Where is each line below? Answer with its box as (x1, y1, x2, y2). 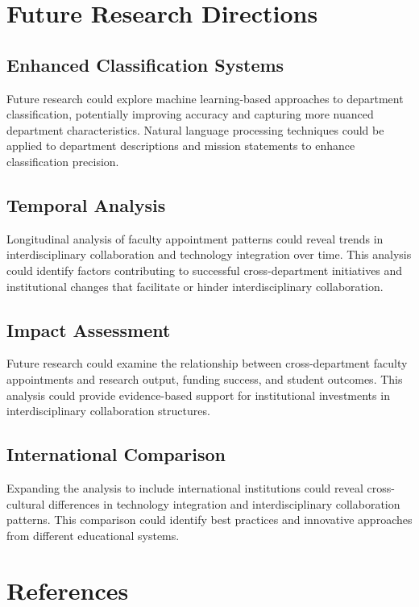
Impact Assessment (6, 317, 171, 342)
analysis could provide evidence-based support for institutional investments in (6, 386, 390, 403)
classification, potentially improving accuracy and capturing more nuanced (6, 106, 374, 123)
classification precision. (6, 152, 119, 169)
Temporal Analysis (6, 192, 166, 217)
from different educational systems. (6, 526, 180, 543)
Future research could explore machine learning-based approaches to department (6, 89, 404, 106)
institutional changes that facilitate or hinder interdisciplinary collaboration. (6, 277, 384, 294)
